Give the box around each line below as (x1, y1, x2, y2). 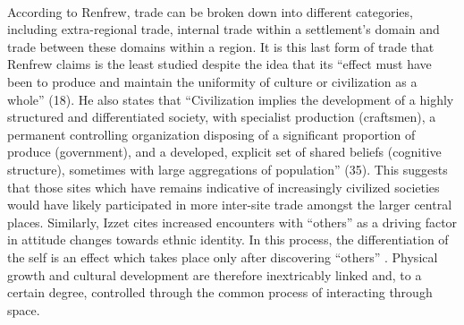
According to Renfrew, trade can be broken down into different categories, (7, 2, 413, 21)
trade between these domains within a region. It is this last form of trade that (7, 37, 434, 56)
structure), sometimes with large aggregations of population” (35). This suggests (7, 159, 448, 178)
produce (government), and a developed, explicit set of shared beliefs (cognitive (7, 142, 442, 161)
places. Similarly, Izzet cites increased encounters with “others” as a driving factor (7, 212, 458, 231)
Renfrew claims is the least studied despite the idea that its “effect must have (7, 55, 432, 73)
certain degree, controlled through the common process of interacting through (7, 283, 433, 302)
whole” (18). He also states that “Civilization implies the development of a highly (7, 90, 454, 108)
